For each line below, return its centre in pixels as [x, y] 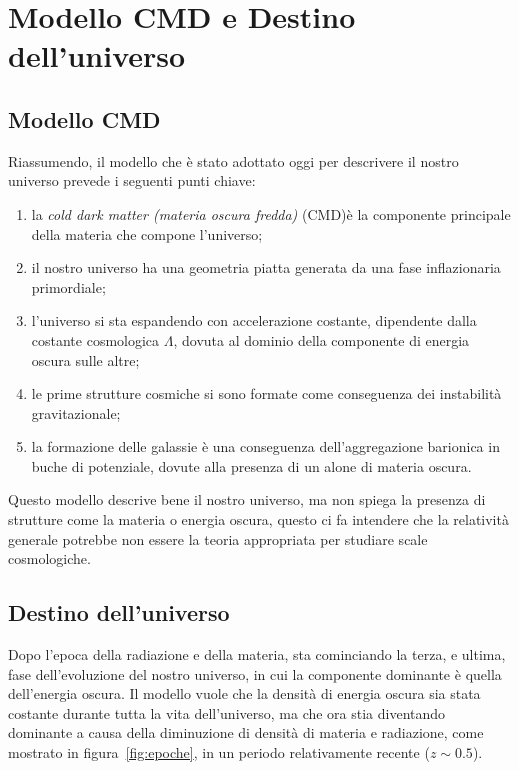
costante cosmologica [95, 339]
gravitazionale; [76, 412]
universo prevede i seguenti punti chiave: [132, 180]
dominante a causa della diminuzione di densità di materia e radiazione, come [246, 732]
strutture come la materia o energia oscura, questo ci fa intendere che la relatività [258, 519]
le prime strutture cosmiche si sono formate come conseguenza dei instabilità [266, 393]
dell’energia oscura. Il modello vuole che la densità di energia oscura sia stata [244, 693]
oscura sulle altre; [85, 359]
